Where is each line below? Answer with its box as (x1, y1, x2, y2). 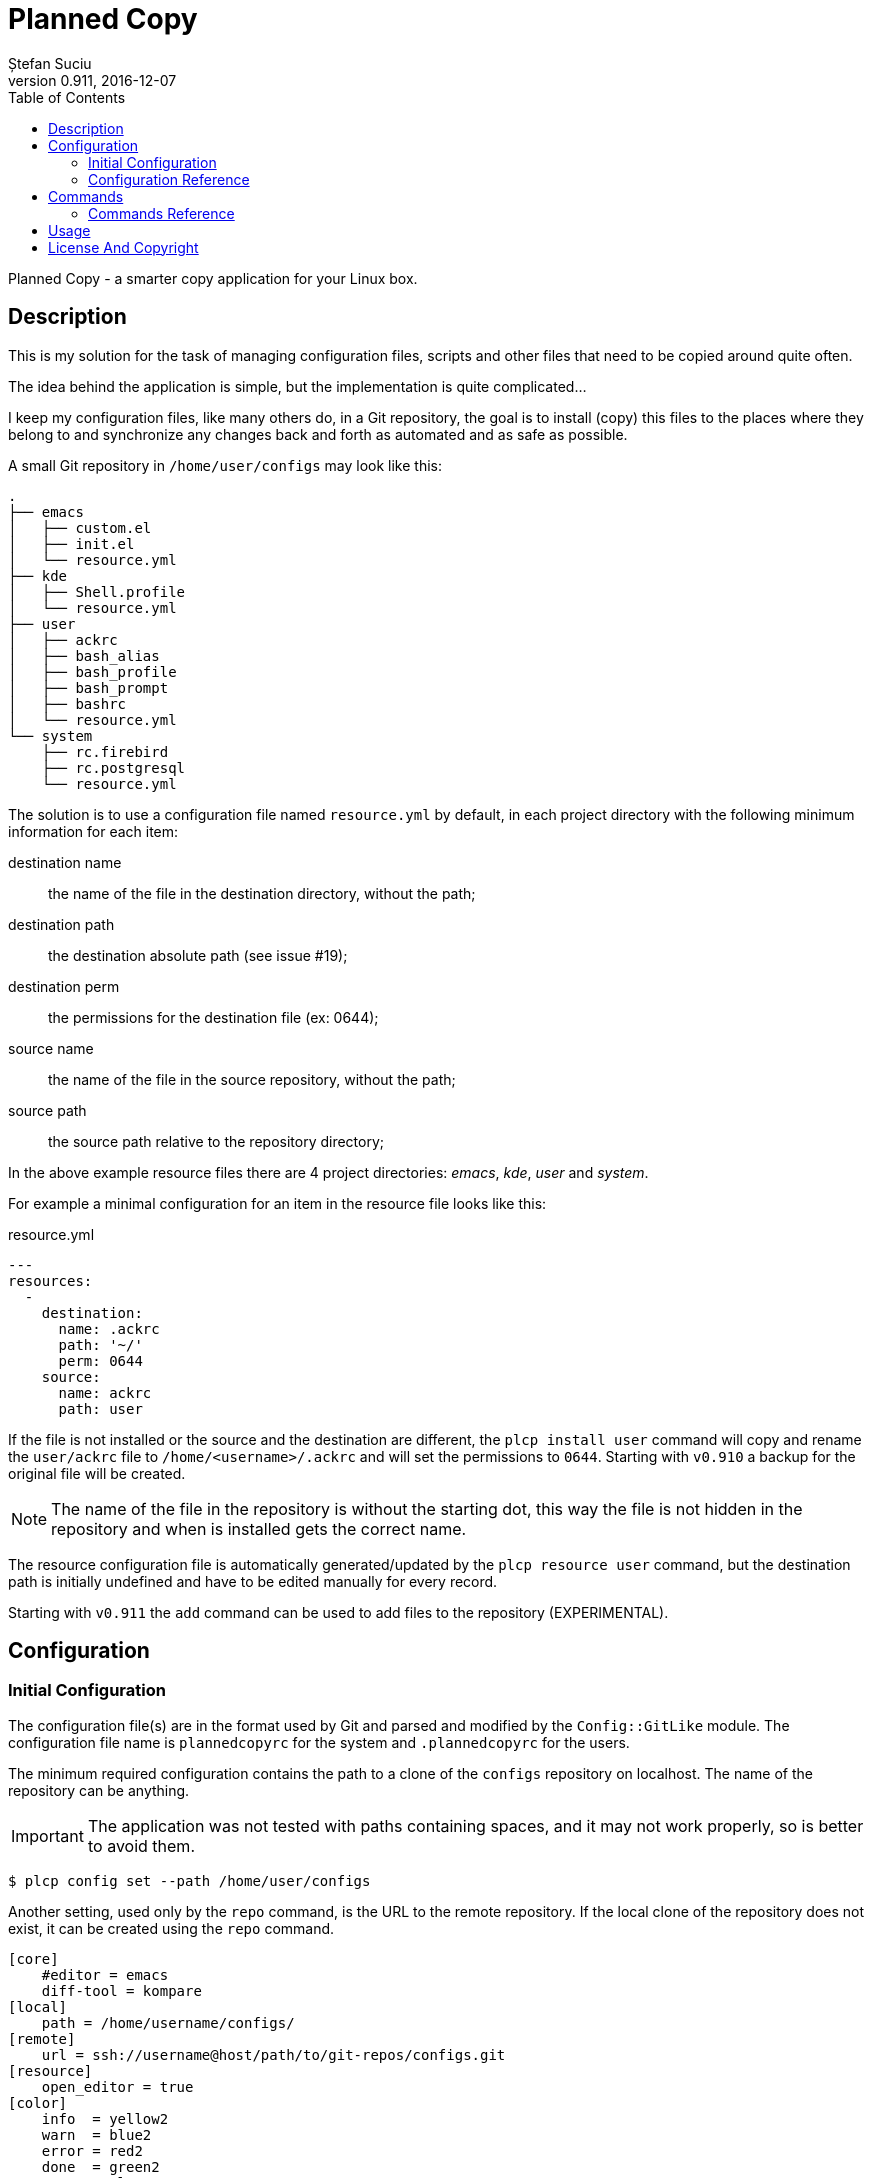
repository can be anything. (8, 1781, 190, 1799)
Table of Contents (8, 88, 126, 106)
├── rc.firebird (41, 743, 169, 760)
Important (11, 1825, 84, 1846)
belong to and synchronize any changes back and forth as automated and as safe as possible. (8, 425, 628, 443)
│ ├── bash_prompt (8, 679, 169, 696)
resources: (8, 1272, 93, 1289)
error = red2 (41, 2142, 143, 2159)
